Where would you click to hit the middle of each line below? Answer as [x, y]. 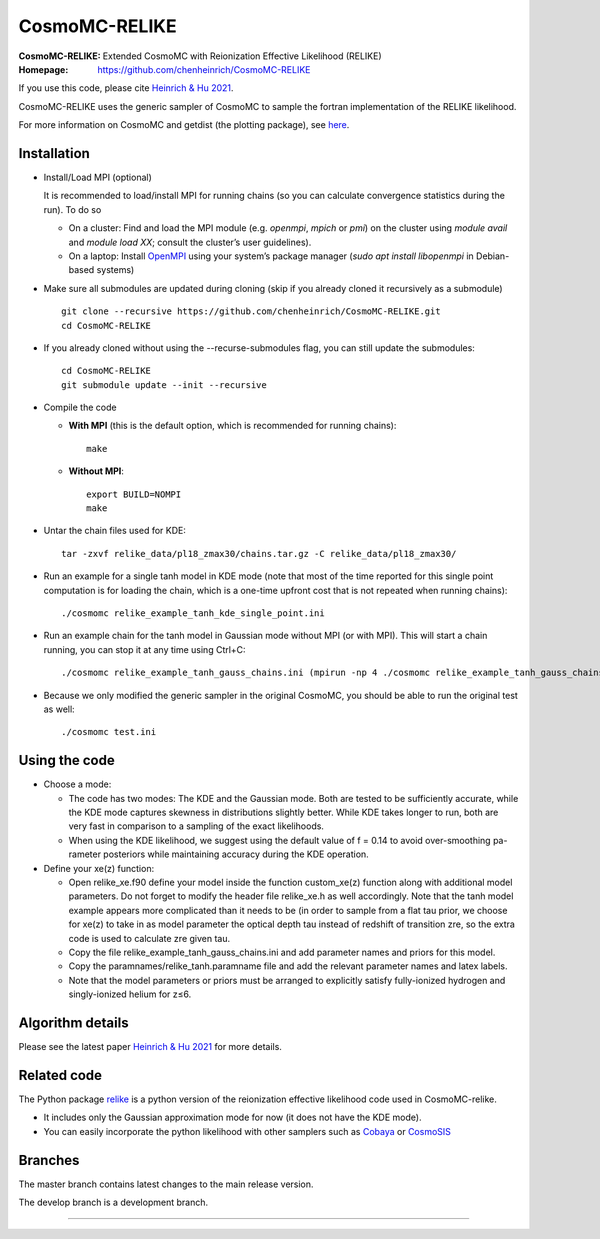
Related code [60, 1075]
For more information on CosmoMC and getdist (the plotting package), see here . [184, 125]
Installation [54, 153]
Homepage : [43, 69]
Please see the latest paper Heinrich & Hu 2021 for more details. [150, 1047]
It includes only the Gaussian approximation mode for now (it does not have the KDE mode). [232, 1117]
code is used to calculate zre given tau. [149, 938]
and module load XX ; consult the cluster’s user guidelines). [190, 242]
